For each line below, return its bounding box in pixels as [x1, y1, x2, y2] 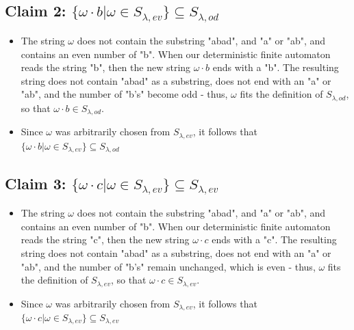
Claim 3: [5, 172, 66, 193]
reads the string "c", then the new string [21, 232, 190, 247]
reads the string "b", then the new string [21, 60, 191, 74]
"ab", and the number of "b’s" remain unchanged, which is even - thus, [21, 259, 316, 273]
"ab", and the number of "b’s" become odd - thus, [21, 87, 228, 101]
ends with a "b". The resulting [212, 60, 339, 74]
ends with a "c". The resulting [212, 232, 337, 247]
